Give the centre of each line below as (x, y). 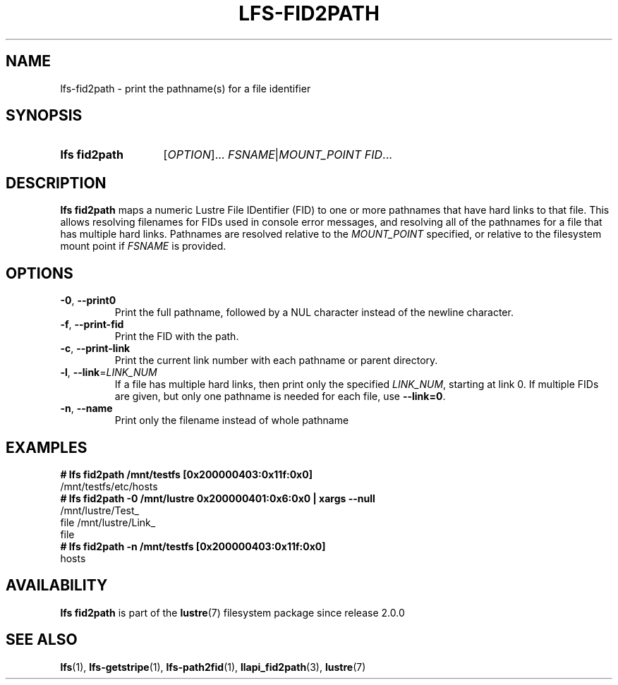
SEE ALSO (42, 640)
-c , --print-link (95, 348)
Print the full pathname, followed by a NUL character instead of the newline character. (314, 313)
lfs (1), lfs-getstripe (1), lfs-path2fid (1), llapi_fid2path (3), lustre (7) (213, 667)
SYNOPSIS (44, 116)
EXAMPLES (47, 447)
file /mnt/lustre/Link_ (108, 522)
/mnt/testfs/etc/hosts (109, 486)
